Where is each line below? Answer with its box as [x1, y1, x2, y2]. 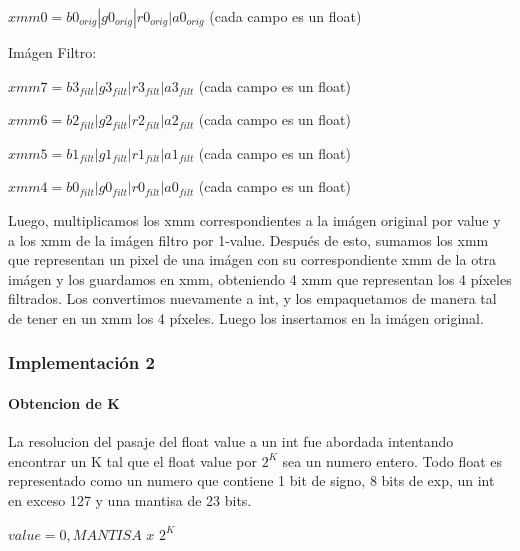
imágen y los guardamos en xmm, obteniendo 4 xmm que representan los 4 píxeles [8, 268, 512, 289]
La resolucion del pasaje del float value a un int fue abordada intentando [8, 431, 454, 452]
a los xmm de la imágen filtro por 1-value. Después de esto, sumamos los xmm [8, 229, 489, 250]
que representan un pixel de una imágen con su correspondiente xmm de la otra [8, 249, 497, 270]
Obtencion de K [8, 392, 120, 413]
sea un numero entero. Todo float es [282, 450, 503, 471]
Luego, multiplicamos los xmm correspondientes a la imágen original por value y [8, 209, 501, 230]
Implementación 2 [8, 350, 155, 375]
